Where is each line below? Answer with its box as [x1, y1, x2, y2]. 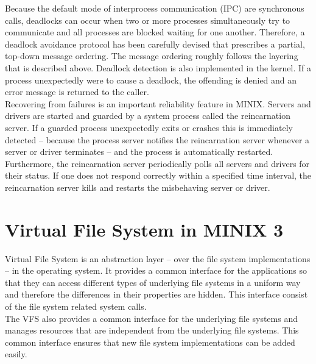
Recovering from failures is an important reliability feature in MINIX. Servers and [5, 97, 311, 110]
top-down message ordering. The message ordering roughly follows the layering [5, 49, 298, 62]
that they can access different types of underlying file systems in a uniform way [5, 276, 301, 288]
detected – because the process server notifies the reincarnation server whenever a [5, 133, 310, 146]
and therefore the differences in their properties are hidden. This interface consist [5, 288, 308, 301]
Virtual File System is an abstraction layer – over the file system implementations [5, 252, 311, 265]
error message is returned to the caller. [5, 85, 149, 98]
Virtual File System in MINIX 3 [5, 216, 284, 241]
